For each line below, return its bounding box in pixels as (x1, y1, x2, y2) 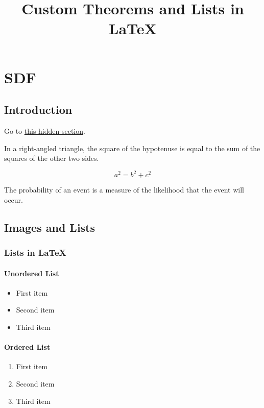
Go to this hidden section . (4, 125, 85, 136)
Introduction (4, 102, 73, 117)
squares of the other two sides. (4, 153, 99, 163)
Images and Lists (4, 219, 95, 235)
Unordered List (4, 268, 59, 278)
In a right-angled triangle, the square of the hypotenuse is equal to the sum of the (4, 142, 260, 153)
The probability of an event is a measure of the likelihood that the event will (4, 184, 245, 195)
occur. (4, 194, 23, 205)
